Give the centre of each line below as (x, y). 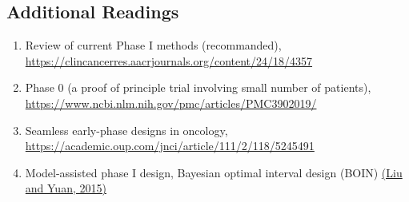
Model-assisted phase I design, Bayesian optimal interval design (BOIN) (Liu (214, 172)
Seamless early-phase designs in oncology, (126, 130)
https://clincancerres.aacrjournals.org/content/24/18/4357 (169, 60)
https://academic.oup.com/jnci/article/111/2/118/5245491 (170, 146)
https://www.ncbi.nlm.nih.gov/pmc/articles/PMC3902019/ (171, 103)
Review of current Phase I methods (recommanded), (153, 45)
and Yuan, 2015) (66, 188)
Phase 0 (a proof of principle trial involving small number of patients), (198, 87)
